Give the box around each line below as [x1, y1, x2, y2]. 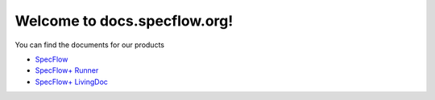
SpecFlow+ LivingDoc [35, 77, 109, 86]
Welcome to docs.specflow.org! [14, 12, 234, 30]
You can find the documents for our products [14, 40, 165, 50]
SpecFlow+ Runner [35, 66, 99, 75]
